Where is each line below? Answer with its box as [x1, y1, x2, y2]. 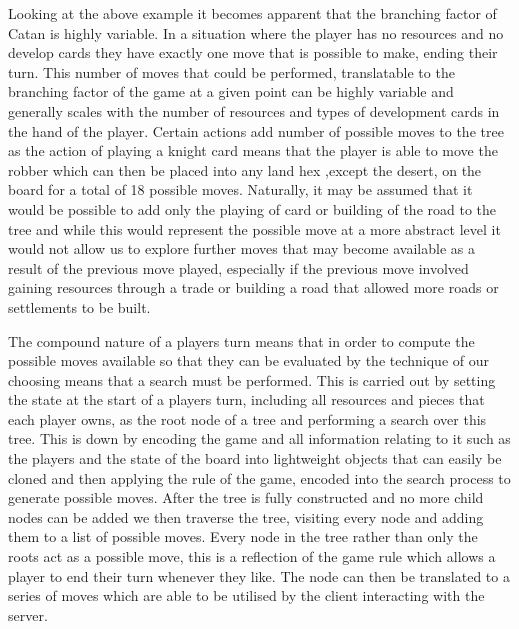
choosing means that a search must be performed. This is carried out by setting [8, 369, 496, 390]
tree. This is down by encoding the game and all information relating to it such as [8, 428, 511, 449]
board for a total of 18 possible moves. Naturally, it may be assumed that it [8, 179, 473, 200]
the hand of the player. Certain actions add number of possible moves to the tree [8, 120, 504, 141]
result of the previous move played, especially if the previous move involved [8, 257, 469, 278]
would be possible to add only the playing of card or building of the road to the [8, 198, 496, 219]
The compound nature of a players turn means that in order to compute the [8, 330, 475, 351]
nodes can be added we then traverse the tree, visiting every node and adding [8, 506, 484, 527]
